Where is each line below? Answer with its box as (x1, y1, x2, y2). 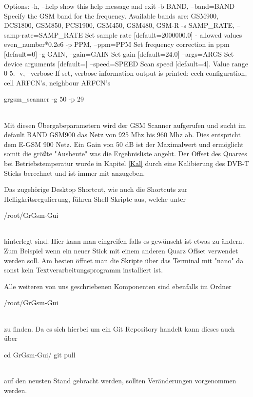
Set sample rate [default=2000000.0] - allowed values (85, 29, 242, 40)
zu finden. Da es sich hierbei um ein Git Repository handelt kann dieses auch (4, 323, 235, 334)
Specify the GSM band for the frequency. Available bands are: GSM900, (4, 10, 218, 21)
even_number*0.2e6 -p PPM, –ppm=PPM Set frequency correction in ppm (4, 39, 230, 49)
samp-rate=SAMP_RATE (4, 29, 83, 40)
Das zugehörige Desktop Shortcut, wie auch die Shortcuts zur (4, 184, 188, 194)
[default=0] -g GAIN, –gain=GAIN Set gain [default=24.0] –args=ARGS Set (4, 48, 234, 59)
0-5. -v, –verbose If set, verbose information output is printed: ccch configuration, (4, 68, 247, 78)
